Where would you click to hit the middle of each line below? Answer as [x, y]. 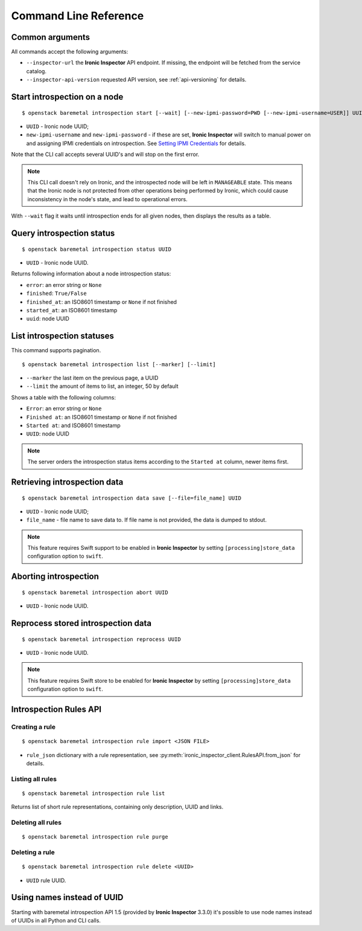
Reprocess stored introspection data [81, 623]
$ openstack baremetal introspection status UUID [97, 249]
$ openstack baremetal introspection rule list [94, 793]
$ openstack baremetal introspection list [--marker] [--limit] [119, 364]
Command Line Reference [78, 16]
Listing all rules [34, 779]
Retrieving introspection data [67, 482]
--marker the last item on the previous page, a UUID [92, 378]
